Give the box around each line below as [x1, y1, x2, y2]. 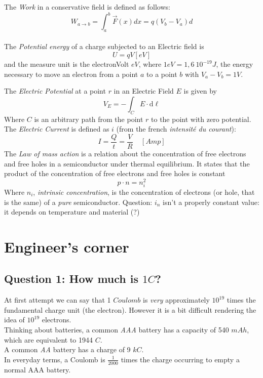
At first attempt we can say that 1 [4, 295, 111, 305]
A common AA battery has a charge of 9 [4, 344, 131, 355]
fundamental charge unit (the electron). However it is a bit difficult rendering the [4, 304, 256, 315]
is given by [183, 86, 217, 96]
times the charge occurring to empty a [121, 354, 240, 364]
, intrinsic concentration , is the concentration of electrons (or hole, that [33, 186, 255, 197]
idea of [4, 314, 25, 325]
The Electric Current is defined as [4, 123, 109, 134]
